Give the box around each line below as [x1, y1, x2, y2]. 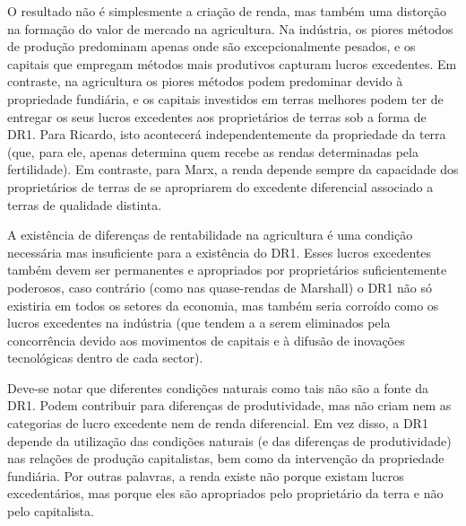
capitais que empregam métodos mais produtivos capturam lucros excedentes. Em [7, 54, 457, 73]
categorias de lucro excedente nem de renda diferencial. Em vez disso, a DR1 [7, 414, 428, 433]
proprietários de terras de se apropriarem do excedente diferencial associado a [7, 177, 434, 196]
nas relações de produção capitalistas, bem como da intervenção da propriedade [7, 449, 444, 468]
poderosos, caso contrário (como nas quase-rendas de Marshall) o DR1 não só [7, 277, 433, 296]
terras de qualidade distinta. [7, 195, 162, 214]
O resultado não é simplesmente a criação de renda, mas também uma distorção [7, 2, 447, 20]
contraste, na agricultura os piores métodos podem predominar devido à [7, 72, 403, 91]
